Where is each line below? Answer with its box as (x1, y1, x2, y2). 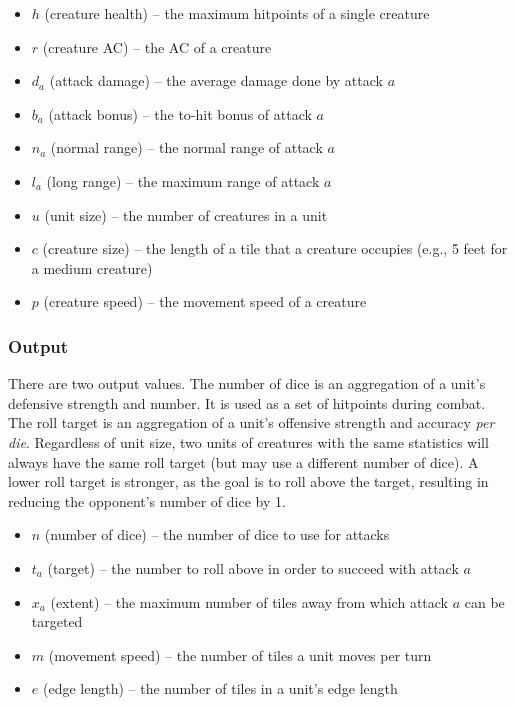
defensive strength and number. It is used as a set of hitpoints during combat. (8, 392, 486, 413)
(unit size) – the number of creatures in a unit (44, 204, 328, 225)
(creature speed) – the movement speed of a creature (43, 291, 367, 312)
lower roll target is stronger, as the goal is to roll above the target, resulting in (8, 471, 489, 492)
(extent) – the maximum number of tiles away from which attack (50, 591, 448, 612)
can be (464, 591, 505, 612)
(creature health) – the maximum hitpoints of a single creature (44, 3, 430, 23)
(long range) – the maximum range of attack (46, 170, 320, 191)
